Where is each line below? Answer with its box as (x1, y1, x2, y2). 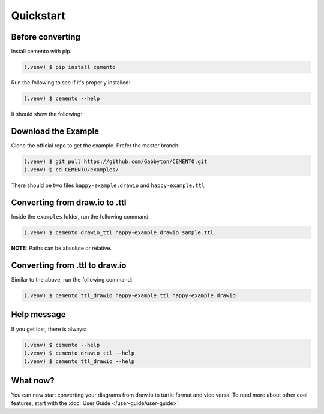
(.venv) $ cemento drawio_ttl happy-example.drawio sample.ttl (23, 229, 214, 236)
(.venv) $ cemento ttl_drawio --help (23, 358, 135, 365)
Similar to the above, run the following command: (11, 276, 133, 283)
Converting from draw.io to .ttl (11, 198, 127, 208)
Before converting (11, 32, 81, 42)
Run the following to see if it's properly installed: (11, 79, 131, 86)
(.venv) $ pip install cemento (23, 64, 116, 71)
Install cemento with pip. (11, 48, 72, 55)
